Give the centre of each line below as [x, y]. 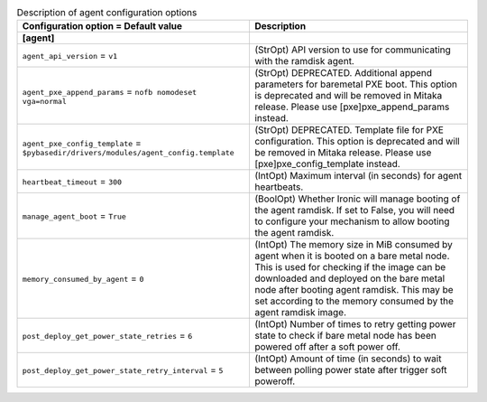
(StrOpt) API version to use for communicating [352, 50]
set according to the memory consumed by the [354, 301]
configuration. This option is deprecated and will [357, 142]
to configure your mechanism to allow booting [352, 221]
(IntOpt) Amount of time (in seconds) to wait [348, 359]
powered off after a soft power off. [327, 347]
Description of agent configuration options [107, 13]
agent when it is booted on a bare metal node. [352, 256]
